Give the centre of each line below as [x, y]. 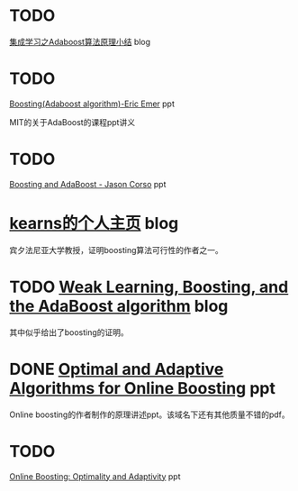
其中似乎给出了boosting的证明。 [69, 332]
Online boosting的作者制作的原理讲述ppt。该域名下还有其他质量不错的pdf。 [149, 414]
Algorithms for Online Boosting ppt [143, 388]
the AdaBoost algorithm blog [119, 306]
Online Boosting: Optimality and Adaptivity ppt [95, 476]
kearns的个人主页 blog [94, 223]
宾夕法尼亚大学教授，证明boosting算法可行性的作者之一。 [116, 250]
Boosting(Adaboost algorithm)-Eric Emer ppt [92, 104]
